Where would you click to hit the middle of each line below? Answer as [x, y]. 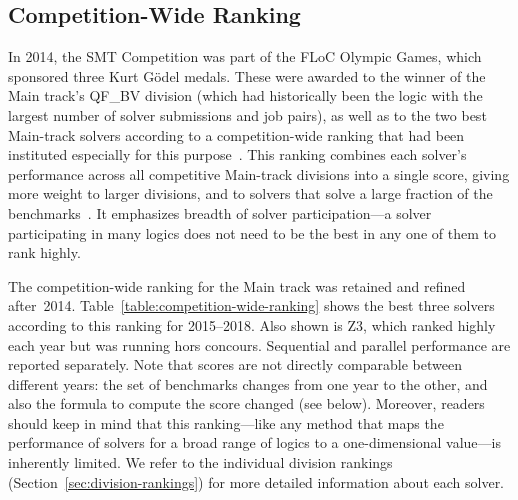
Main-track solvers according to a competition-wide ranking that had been [236, 134]
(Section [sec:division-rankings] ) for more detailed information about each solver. [256, 481]
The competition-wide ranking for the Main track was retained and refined [237, 285]
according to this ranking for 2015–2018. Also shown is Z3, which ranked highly [252, 324]
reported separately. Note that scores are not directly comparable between [235, 364]
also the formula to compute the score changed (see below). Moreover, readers [246, 403]
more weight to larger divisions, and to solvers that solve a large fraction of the [250, 193]
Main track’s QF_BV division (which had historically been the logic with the [245, 95]
